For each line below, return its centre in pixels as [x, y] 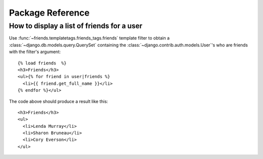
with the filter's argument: [35, 52]
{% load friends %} [42, 63]
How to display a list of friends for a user [76, 26]
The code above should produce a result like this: [58, 101]
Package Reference [49, 13]
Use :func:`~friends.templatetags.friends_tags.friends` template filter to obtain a [89, 38]
